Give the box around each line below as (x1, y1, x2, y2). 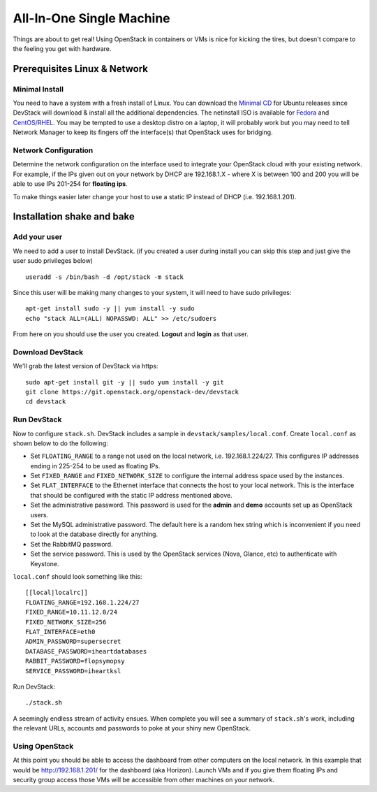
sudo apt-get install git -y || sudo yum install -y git (25, 378, 225, 386)
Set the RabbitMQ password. (30, 540, 113, 548)
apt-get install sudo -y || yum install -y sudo (25, 305, 195, 312)
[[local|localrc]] (25, 589, 89, 597)
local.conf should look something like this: (13, 573, 142, 580)
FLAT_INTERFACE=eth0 (25, 628, 96, 635)
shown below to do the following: (13, 439, 108, 447)
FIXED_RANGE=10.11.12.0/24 (25, 608, 118, 617)
